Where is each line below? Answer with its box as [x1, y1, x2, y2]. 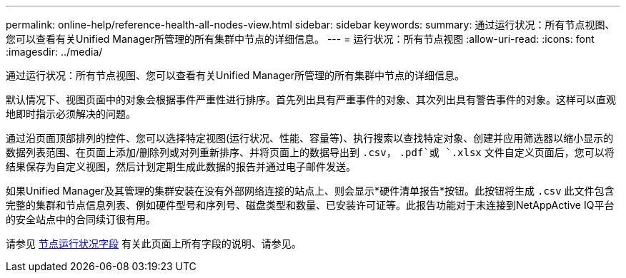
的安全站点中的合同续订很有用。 [6, 213, 156, 225]
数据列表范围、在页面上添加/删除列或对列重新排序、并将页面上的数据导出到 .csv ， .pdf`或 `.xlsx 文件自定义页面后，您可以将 [6, 146, 615, 158]
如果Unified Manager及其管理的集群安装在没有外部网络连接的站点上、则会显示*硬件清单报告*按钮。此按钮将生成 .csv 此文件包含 [6, 185, 615, 197]
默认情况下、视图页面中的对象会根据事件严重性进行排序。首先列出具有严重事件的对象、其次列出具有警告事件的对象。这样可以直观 [6, 93, 616, 105]
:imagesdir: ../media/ [6, 46, 103, 58]
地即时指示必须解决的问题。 [6, 108, 136, 120]
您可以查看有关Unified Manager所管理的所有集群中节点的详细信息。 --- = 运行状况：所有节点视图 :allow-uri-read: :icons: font [6, 33, 595, 45]
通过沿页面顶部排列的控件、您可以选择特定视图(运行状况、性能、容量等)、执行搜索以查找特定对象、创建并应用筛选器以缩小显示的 [6, 132, 614, 144]
